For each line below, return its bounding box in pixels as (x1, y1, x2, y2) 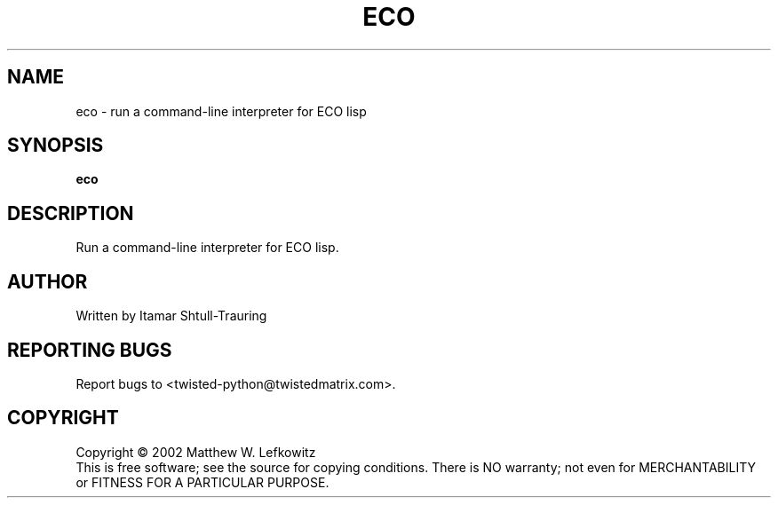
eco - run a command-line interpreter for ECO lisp (75, 103, 367, 119)
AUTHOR (7, 270, 88, 293)
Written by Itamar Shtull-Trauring (75, 308, 267, 324)
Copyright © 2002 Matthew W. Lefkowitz (75, 444, 316, 460)
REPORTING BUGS (7, 338, 172, 361)
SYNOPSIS (7, 134, 104, 157)
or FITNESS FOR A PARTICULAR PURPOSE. (75, 474, 329, 490)
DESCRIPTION (7, 201, 134, 225)
